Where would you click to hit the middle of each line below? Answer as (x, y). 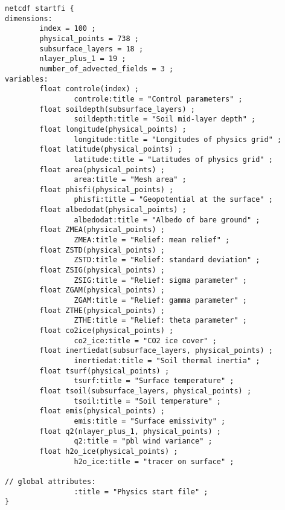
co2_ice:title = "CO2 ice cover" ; (145, 341)
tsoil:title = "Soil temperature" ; (147, 401)
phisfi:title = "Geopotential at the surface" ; (173, 200)
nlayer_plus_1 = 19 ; (83, 59)
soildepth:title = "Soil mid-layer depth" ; (165, 119)
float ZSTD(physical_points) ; (102, 250)
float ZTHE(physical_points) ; (102, 310)
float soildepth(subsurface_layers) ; (117, 109)
